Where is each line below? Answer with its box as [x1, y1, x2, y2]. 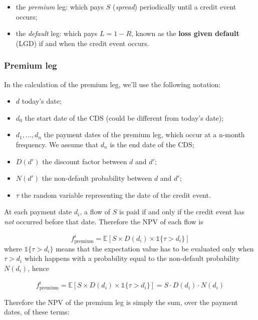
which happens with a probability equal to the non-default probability [24, 253, 240, 263]
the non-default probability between [42, 173, 152, 183]
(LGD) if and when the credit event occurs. [16, 38, 149, 48]
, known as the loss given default [131, 28, 239, 39]
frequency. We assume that [16, 139, 99, 149]
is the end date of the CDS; [110, 139, 194, 149]
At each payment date [4, 206, 72, 217]
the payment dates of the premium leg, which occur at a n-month [44, 129, 245, 140]
